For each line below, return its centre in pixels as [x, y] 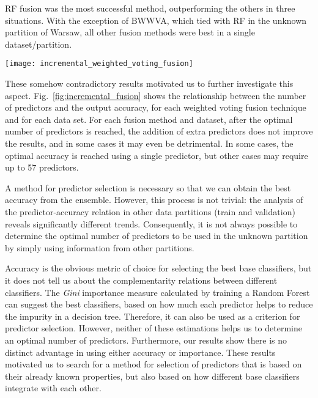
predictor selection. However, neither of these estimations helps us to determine [153, 328]
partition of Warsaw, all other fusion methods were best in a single [130, 32]
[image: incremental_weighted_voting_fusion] [99, 64]
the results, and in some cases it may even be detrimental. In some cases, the [149, 143]
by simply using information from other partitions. [100, 247]
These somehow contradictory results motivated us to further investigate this [149, 83]
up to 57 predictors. [42, 167]
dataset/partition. [39, 44]
